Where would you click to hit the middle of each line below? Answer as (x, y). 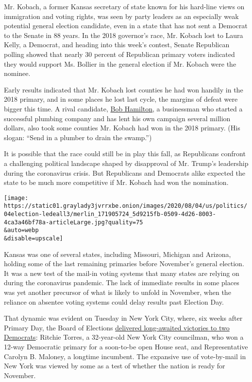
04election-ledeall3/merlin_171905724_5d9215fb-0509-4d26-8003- (110, 214)
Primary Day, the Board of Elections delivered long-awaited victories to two (117, 327)
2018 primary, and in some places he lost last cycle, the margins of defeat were (121, 99)
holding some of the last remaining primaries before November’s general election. (124, 264)
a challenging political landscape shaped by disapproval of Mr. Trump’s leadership (126, 163)
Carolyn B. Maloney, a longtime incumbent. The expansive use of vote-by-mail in (125, 356)
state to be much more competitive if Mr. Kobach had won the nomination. (116, 182)
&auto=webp (21, 230)
